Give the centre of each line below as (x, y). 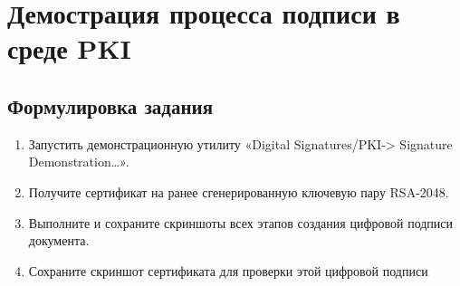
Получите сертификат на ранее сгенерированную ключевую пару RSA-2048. (239, 191)
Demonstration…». (79, 162)
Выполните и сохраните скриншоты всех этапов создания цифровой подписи (241, 222)
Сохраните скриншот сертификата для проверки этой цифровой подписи (228, 270)
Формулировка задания (110, 105)
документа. (59, 240)
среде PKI (69, 48)
